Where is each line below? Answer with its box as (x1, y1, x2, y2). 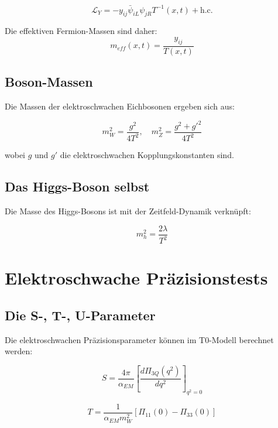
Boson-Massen (5, 73, 93, 91)
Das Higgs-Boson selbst (5, 177, 150, 196)
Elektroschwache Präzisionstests (5, 266, 268, 290)
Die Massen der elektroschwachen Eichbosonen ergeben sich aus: (5, 100, 235, 112)
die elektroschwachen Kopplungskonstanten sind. (60, 149, 234, 161)
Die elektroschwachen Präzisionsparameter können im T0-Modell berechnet (5, 333, 274, 345)
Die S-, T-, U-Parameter (5, 306, 156, 324)
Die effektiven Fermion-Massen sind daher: (5, 25, 157, 37)
